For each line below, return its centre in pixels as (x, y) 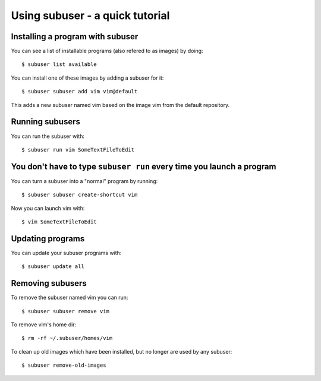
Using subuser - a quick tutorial (90, 15)
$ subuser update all (53, 267)
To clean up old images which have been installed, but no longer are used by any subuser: (122, 351)
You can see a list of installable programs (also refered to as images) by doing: (107, 51)
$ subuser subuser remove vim (66, 311)
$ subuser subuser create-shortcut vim (80, 195)
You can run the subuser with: (48, 136)
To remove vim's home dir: (44, 325)
